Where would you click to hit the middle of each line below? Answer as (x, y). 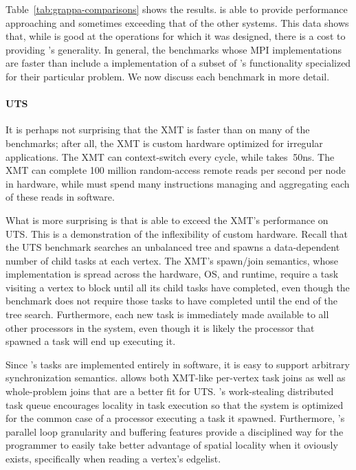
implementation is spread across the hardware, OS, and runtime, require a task (172, 274)
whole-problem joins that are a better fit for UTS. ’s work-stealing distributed (170, 391)
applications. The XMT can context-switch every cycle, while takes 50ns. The (170, 156)
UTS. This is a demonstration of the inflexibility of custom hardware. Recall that (177, 233)
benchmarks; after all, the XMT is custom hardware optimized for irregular (164, 143)
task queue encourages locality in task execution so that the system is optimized (175, 404)
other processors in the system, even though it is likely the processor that (160, 327)
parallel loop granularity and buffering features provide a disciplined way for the (175, 431)
